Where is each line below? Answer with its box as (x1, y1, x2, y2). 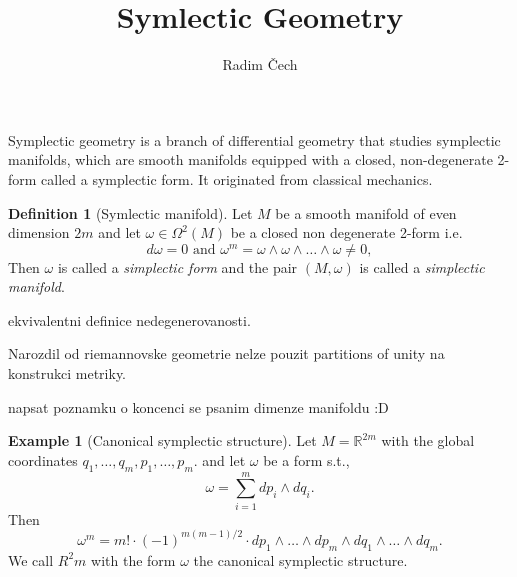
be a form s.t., (263, 449, 350, 470)
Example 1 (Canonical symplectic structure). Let (8, 430, 317, 451)
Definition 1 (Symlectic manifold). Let (8, 202, 253, 223)
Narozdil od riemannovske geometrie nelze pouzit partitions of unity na (8, 343, 445, 364)
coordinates (8, 449, 78, 470)
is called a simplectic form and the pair (57, 256, 298, 277)
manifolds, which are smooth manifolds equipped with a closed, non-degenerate (8, 149, 493, 170)
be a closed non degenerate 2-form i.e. (230, 222, 463, 243)
